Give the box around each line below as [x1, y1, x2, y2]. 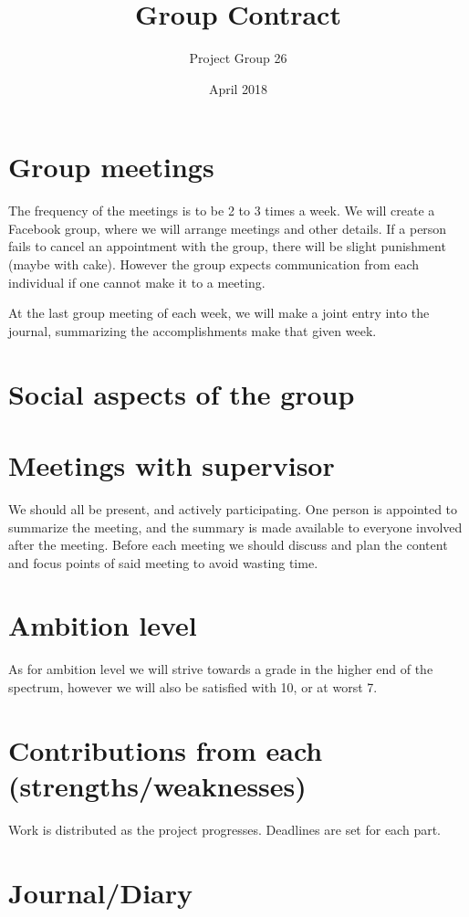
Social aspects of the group [8, 374, 355, 412]
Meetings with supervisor [8, 446, 335, 483]
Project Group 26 [189, 48, 287, 68]
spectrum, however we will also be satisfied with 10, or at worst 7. [8, 678, 378, 696]
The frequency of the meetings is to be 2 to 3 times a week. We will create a [8, 201, 435, 220]
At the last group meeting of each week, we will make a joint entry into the [8, 303, 430, 322]
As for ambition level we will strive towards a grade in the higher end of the [8, 659, 433, 679]
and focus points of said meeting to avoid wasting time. [8, 553, 318, 572]
